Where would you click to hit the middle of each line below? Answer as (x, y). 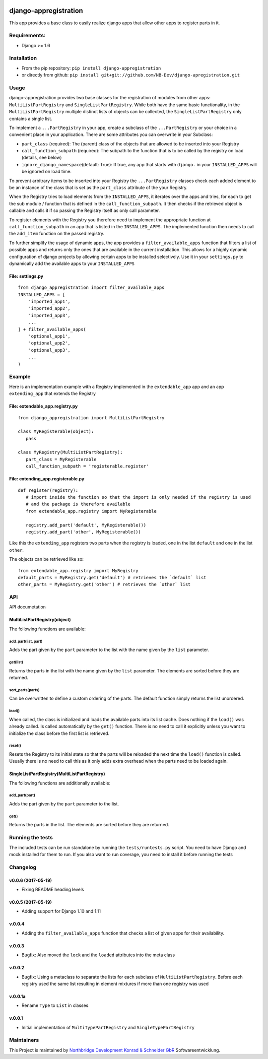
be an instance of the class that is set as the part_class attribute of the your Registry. (99, 188)
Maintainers (24, 1040)
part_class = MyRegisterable (61, 459)
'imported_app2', (49, 308)
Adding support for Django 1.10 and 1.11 (61, 911)
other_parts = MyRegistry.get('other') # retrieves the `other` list (104, 585)
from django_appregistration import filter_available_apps (91, 288)
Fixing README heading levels (53, 889)
